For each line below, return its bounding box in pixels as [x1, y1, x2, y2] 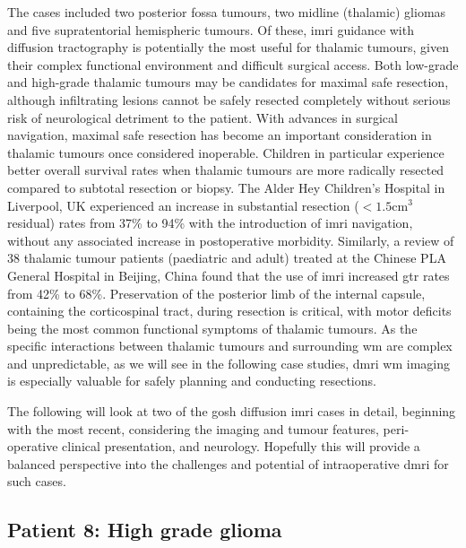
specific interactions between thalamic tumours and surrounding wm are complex [7, 336, 453, 355]
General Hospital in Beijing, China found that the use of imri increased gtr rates [7, 265, 450, 284]
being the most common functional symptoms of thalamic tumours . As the [7, 318, 418, 337]
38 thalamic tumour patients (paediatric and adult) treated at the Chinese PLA [7, 248, 446, 267]
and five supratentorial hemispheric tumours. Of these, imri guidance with [7, 20, 414, 39]
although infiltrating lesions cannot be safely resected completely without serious [7, 90, 451, 109]
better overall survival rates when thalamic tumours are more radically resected [7, 161, 444, 179]
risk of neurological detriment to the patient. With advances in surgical [7, 108, 398, 126]
